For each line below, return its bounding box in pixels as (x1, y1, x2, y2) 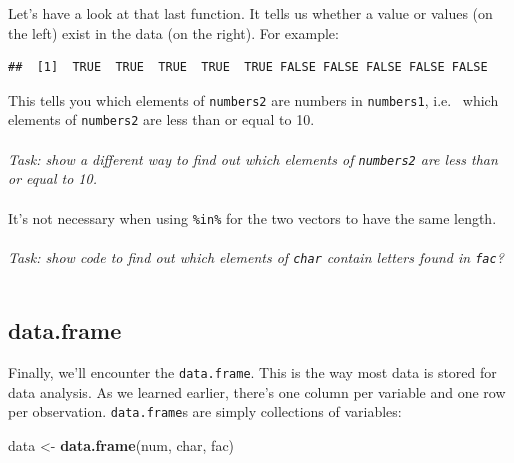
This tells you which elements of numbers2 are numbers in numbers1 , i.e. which (8, 89, 499, 110)
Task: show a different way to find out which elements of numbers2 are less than (8, 148, 498, 169)
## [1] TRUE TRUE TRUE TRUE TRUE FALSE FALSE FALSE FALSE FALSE (8, 60, 488, 75)
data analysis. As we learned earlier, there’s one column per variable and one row (8, 381, 506, 402)
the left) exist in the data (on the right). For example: (8, 22, 339, 43)
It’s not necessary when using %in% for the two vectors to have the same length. (8, 207, 497, 228)
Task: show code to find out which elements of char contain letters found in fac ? (8, 246, 504, 267)
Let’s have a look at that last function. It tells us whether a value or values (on (8, 3, 493, 23)
